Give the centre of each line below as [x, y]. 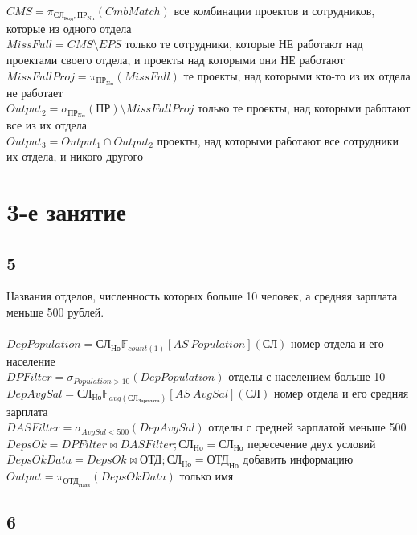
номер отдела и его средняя [341, 392]
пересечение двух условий [312, 443]
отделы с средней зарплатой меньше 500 [307, 427]
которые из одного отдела [69, 28]
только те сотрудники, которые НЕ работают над [244, 44]
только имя [206, 476]
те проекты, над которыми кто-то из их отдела [297, 75]
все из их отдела [47, 124]
